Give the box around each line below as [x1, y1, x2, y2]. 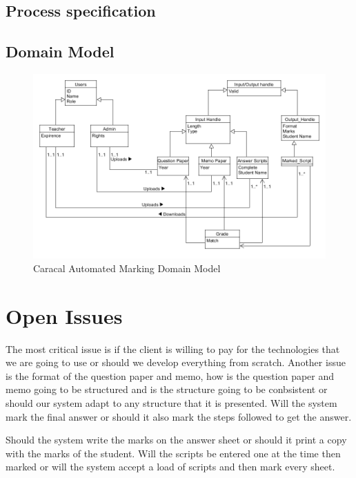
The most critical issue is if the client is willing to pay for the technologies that [6, 341, 340, 356]
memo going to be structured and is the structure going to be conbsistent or [6, 382, 328, 396]
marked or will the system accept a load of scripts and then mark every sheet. [6, 459, 335, 474]
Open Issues [6, 301, 123, 329]
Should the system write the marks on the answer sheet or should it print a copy [6, 432, 347, 447]
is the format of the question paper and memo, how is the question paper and [6, 368, 335, 383]
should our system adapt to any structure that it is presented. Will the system [6, 395, 337, 410]
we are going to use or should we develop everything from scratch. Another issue [6, 355, 346, 370]
